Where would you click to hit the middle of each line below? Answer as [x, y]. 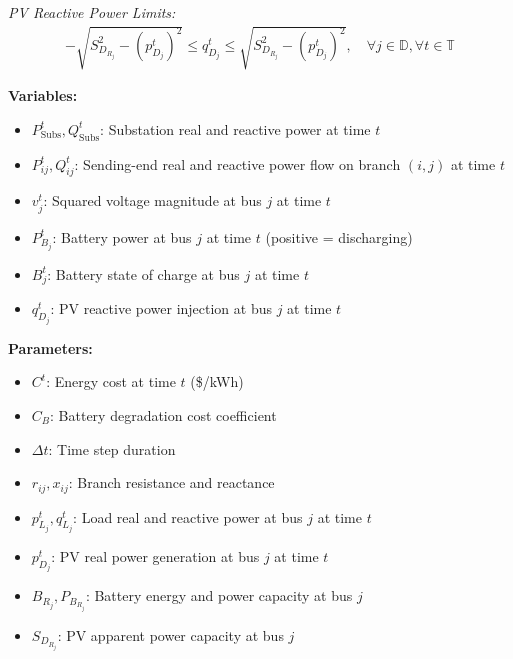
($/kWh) [217, 381]
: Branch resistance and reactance [171, 482]
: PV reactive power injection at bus [161, 308]
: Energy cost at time [111, 381]
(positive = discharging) [339, 236]
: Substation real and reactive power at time [235, 128]
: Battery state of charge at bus [143, 273]
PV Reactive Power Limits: [92, 12]
